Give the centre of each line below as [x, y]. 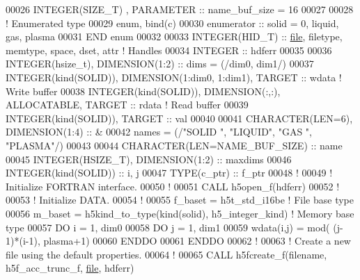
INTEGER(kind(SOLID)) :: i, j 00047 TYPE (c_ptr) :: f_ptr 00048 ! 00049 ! [169, 173]
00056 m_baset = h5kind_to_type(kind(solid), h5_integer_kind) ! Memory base [180, 213]
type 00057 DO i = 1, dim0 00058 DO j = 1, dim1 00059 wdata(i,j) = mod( [168, 227]
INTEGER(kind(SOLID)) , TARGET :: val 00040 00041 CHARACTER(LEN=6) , [179, 118]
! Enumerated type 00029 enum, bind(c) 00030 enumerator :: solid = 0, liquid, [172, 23]
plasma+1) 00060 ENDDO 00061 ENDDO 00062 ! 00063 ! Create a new [197, 241]
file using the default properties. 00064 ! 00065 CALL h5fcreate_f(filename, [166, 254]
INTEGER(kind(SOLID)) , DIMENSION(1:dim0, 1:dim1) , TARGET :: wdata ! [174, 77]
